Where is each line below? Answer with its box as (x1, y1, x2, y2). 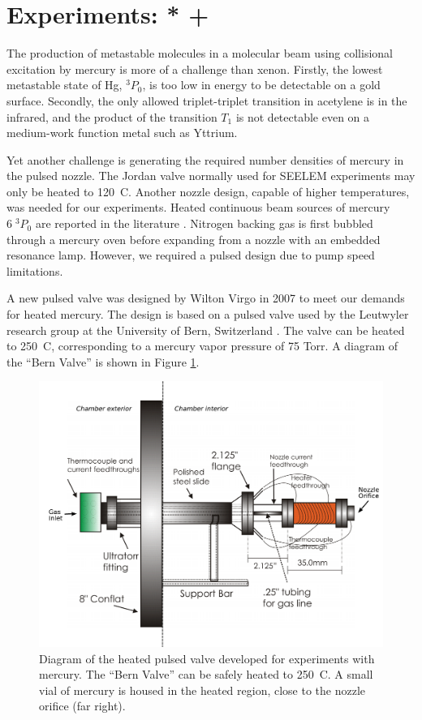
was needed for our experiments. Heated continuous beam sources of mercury (6, 199, 390, 216)
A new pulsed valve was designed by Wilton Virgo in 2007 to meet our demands (6, 289, 405, 306)
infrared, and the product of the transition (6, 108, 217, 125)
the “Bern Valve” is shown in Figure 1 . (6, 353, 200, 370)
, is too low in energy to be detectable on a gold (142, 76, 381, 93)
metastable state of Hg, (6, 76, 123, 93)
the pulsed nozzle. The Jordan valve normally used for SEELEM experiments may (6, 167, 416, 184)
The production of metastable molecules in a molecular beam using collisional (6, 45, 393, 62)
